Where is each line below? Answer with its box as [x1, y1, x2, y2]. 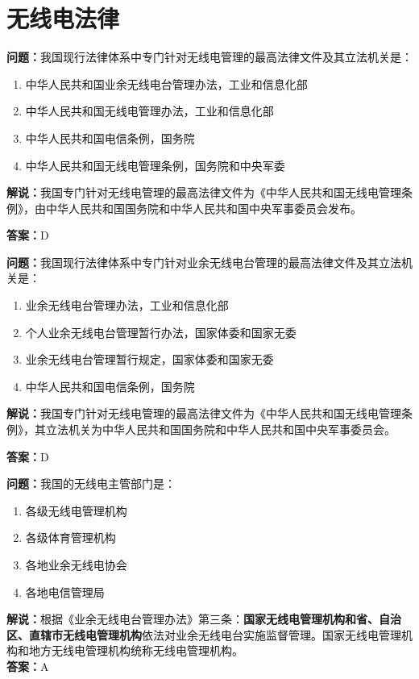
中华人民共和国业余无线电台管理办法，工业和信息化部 [25, 75, 308, 92]
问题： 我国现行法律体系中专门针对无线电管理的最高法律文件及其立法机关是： [6, 48, 413, 65]
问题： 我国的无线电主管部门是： [6, 475, 176, 492]
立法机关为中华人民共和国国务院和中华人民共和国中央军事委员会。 [45, 421, 396, 438]
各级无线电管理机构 [25, 502, 127, 519]
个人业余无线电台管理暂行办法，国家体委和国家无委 [25, 323, 297, 340]
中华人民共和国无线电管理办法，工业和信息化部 [25, 102, 274, 119]
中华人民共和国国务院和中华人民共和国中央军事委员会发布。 [45, 199, 362, 216]
